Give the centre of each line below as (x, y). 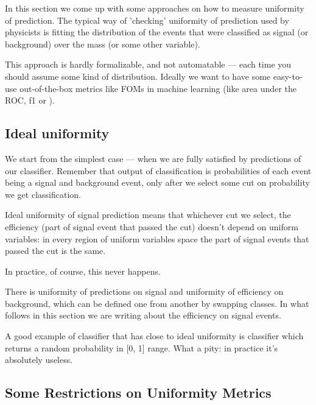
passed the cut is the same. (55, 251)
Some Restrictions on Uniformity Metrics (138, 393)
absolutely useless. (39, 360)
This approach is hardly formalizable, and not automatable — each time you (148, 64)
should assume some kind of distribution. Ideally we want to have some (138, 76)
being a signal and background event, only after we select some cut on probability (157, 182)
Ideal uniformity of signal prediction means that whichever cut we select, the (148, 215)
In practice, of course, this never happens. (83, 271)
